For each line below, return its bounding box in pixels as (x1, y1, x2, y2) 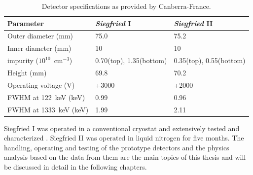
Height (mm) (7, 67, 47, 77)
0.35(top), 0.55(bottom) (174, 55, 246, 66)
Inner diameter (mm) (7, 43, 72, 53)
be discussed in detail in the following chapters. (4, 161, 147, 172)
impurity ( (7, 55, 39, 66)
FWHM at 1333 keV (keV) (7, 104, 89, 114)
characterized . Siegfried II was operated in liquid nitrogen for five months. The (4, 133, 244, 143)
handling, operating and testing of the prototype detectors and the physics (4, 142, 229, 152)
